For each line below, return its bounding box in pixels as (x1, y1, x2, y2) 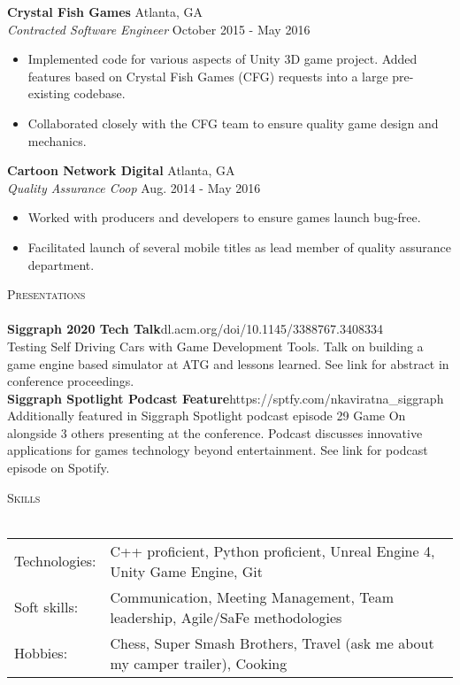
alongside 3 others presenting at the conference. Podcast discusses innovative (7, 423, 423, 442)
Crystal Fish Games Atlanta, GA (7, 3, 203, 20)
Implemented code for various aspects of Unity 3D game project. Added (27, 50, 418, 68)
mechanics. (27, 131, 87, 150)
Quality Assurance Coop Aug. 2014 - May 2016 (7, 178, 261, 196)
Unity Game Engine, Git (110, 560, 263, 581)
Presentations (7, 285, 86, 304)
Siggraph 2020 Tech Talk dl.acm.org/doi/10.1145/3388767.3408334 (7, 319, 383, 338)
